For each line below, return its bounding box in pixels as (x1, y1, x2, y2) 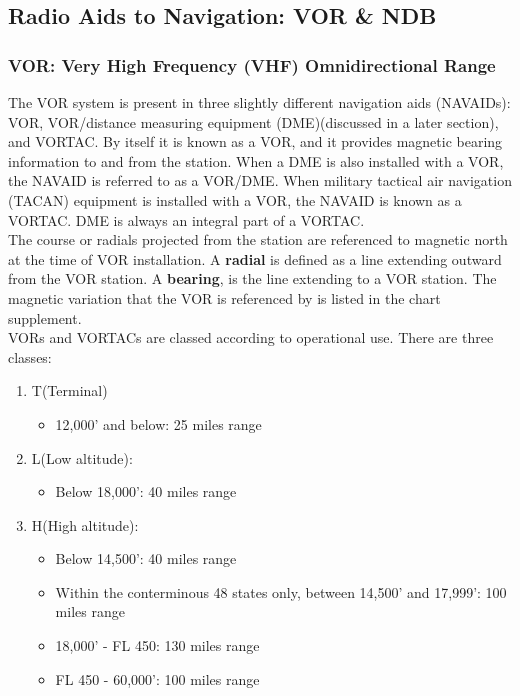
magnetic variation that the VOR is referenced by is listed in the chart (8, 287, 441, 308)
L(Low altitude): (31, 447, 133, 468)
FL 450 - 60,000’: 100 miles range (55, 668, 260, 689)
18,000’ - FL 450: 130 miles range (55, 635, 260, 656)
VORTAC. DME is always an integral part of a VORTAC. (8, 209, 365, 230)
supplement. (8, 307, 82, 328)
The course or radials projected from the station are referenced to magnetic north (8, 229, 508, 250)
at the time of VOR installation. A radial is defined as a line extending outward (8, 248, 502, 269)
